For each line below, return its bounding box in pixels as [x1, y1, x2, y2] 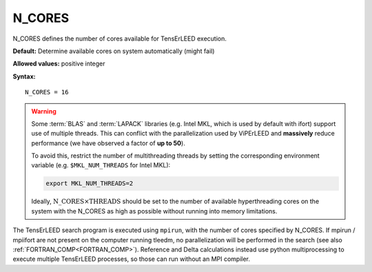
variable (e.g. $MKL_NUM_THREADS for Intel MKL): [31, 161, 171, 169]
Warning [31, 107, 56, 115]
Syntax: [12, 72, 36, 81]
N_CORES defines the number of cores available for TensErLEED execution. [12, 34, 227, 43]
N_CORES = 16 [25, 88, 69, 96]
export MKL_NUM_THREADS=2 [45, 180, 134, 187]
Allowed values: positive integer [12, 59, 106, 68]
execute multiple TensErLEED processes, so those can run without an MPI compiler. [12, 255, 251, 263]
